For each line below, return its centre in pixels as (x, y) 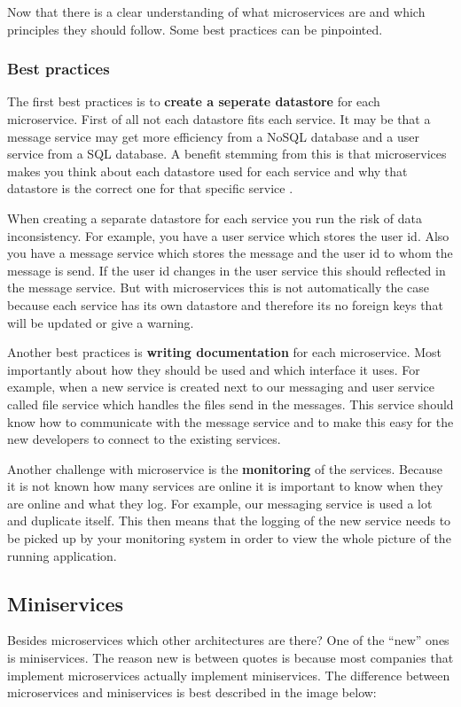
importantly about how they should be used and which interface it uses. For (214, 369)
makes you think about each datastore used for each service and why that (207, 171)
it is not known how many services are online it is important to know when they (225, 486)
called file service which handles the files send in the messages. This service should (230, 404)
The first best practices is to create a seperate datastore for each (194, 101)
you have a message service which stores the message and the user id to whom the (230, 253)
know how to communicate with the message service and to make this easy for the (230, 421)
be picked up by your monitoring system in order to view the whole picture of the (229, 538)
